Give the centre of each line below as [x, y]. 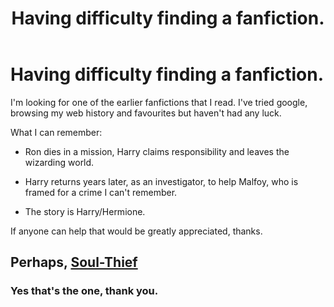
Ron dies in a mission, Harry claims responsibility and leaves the [157, 151]
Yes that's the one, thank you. [84, 291]
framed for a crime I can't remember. [101, 192]
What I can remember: [56, 132]
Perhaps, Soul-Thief [74, 262]
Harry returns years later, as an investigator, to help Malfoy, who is [161, 181]
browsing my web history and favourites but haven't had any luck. [146, 113]
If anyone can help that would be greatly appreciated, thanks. [136, 231]
